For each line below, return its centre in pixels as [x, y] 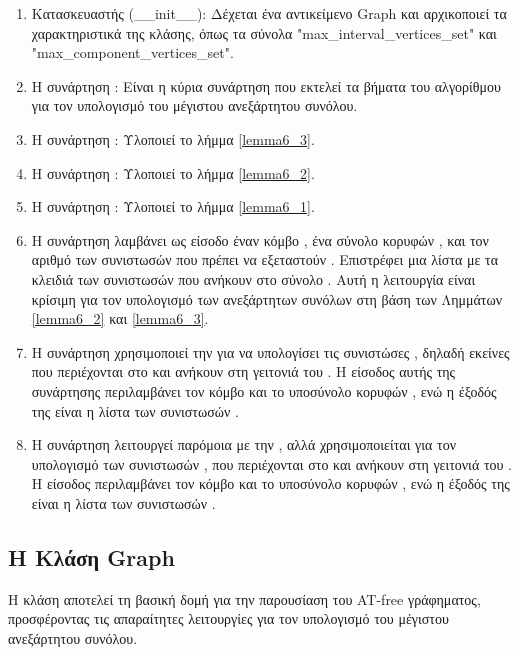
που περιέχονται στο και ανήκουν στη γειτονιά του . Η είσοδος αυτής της [243, 371]
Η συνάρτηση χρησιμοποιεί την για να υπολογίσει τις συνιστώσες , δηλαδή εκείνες [270, 351]
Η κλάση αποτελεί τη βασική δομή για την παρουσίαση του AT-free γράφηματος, [244, 598]
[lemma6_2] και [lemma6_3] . [120, 318]
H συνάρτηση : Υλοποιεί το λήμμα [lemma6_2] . [173, 172]
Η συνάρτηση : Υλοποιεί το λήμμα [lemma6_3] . [173, 138]
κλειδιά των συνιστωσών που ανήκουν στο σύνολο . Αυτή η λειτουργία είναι [253, 278]
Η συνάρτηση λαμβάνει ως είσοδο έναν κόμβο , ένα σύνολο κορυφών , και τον [260, 239]
